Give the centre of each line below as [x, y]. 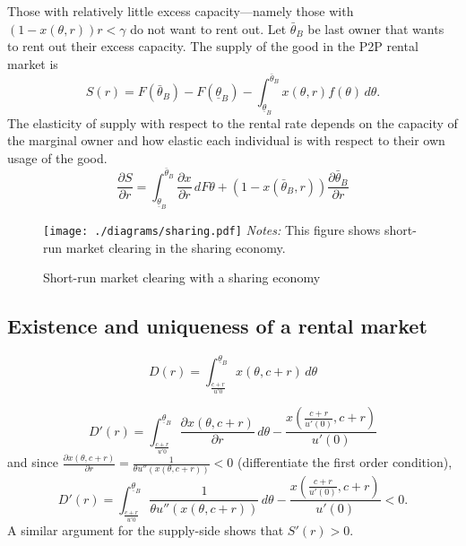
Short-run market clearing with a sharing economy [182, 277]
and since [33, 462]
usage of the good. [57, 157]
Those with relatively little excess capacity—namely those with [181, 11]
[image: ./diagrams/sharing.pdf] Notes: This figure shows [212, 229]
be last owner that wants [376, 28]
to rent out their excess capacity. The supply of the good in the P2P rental [213, 46]
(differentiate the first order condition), [345, 462]
